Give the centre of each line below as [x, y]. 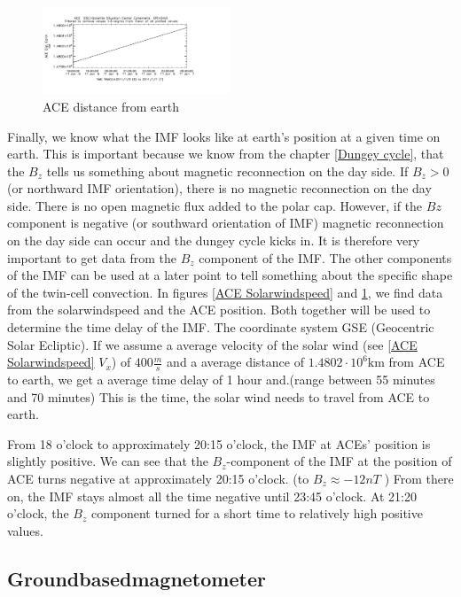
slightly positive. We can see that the [108, 461]
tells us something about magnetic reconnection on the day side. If [227, 171]
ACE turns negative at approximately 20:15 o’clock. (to [158, 479]
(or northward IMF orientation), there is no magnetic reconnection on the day [219, 188]
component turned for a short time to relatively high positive [257, 513]
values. [25, 530]
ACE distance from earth [111, 106]
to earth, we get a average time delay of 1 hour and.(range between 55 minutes [221, 380]
